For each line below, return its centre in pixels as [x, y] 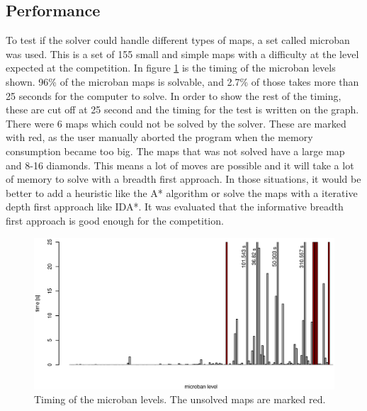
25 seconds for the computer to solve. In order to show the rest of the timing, [174, 95]
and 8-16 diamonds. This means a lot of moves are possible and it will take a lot [180, 165]
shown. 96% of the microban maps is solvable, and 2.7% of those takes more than [182, 81]
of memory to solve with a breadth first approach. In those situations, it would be [183, 179]
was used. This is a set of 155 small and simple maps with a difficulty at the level [182, 54]
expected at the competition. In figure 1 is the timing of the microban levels [171, 68]
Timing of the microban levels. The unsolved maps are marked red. [180, 399]
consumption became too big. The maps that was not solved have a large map [175, 151]
